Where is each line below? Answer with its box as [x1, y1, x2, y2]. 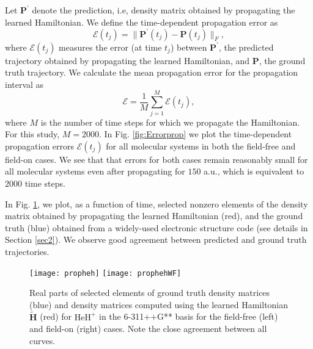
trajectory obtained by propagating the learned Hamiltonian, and [5, 54, 250, 67]
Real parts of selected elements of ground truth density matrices [29, 286, 270, 299]
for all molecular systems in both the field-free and [106, 139, 296, 152]
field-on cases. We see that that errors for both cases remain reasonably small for [5, 153, 308, 165]
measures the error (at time [59, 40, 162, 53]
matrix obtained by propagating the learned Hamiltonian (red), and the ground [5, 209, 303, 222]
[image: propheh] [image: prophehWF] [29, 268, 182, 278]
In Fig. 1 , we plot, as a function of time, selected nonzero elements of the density [5, 197, 308, 210]
